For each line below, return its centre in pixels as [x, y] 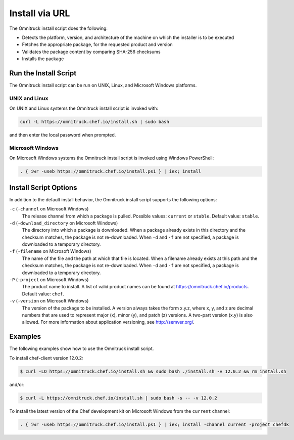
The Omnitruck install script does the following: [59, 28]
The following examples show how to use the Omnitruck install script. [82, 348]
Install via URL [40, 13]
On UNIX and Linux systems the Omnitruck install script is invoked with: [84, 108]
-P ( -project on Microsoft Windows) [49, 280]
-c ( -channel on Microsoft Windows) [49, 209]
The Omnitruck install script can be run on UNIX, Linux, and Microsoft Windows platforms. [103, 85]
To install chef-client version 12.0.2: [46, 358]
